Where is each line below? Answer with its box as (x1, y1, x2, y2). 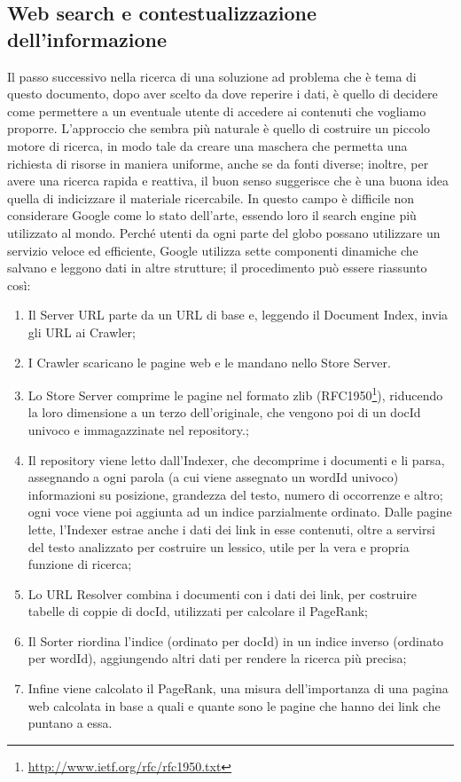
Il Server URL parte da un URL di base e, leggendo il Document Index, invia (27, 305, 449, 324)
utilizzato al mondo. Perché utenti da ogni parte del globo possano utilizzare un (7, 223, 441, 241)
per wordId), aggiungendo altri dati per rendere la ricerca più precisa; (27, 649, 407, 667)
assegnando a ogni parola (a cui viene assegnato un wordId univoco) (27, 468, 399, 486)
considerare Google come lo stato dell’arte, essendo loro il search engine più (7, 206, 417, 225)
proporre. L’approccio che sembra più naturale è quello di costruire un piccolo (7, 119, 431, 138)
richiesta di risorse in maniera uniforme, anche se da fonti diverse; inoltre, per (7, 154, 429, 172)
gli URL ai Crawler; (27, 322, 136, 341)
